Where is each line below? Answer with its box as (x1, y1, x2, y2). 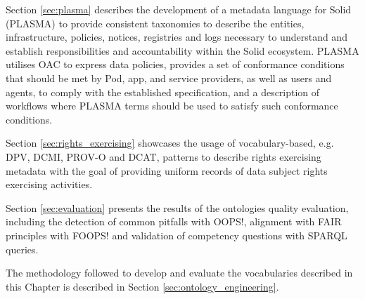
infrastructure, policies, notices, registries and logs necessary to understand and (6, 29, 347, 44)
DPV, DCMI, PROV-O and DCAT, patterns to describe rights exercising (6, 149, 321, 164)
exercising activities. (6, 177, 93, 192)
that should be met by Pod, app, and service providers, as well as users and (6, 70, 332, 85)
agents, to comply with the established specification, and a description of (6, 84, 320, 99)
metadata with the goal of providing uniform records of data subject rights (6, 163, 328, 178)
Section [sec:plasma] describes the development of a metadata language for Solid (6, 2, 352, 16)
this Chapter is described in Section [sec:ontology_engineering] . (6, 279, 279, 293)
